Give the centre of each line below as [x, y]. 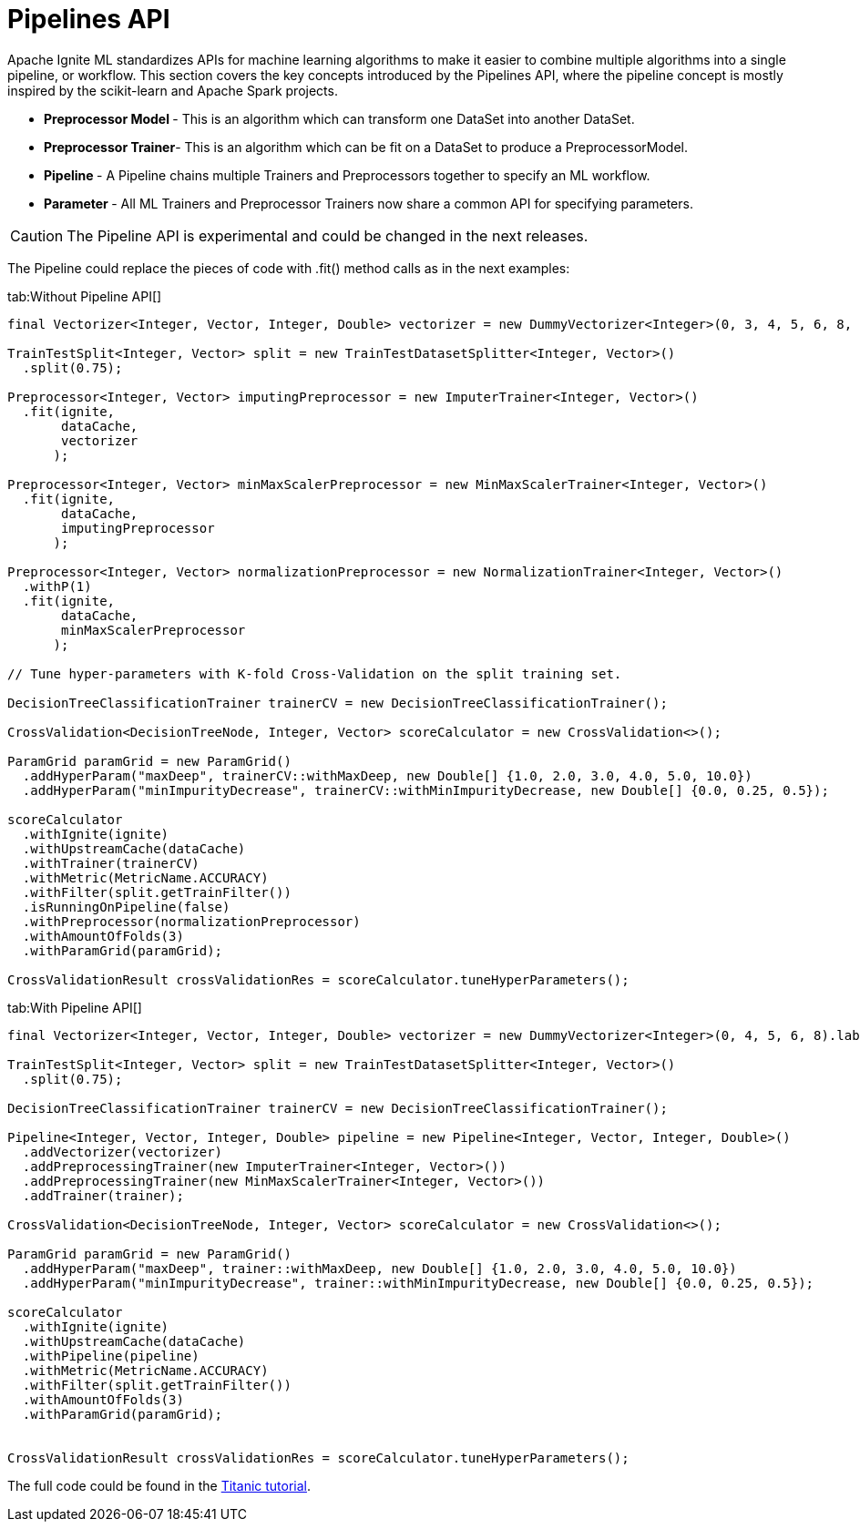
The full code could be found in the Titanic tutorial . [159, 1485]
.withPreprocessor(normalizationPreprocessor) [191, 921]
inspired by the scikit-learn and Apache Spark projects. [173, 90]
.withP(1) [57, 586]
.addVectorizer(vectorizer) [123, 1152]
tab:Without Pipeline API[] [85, 296]
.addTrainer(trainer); [103, 1195]
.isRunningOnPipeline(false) [126, 907]
